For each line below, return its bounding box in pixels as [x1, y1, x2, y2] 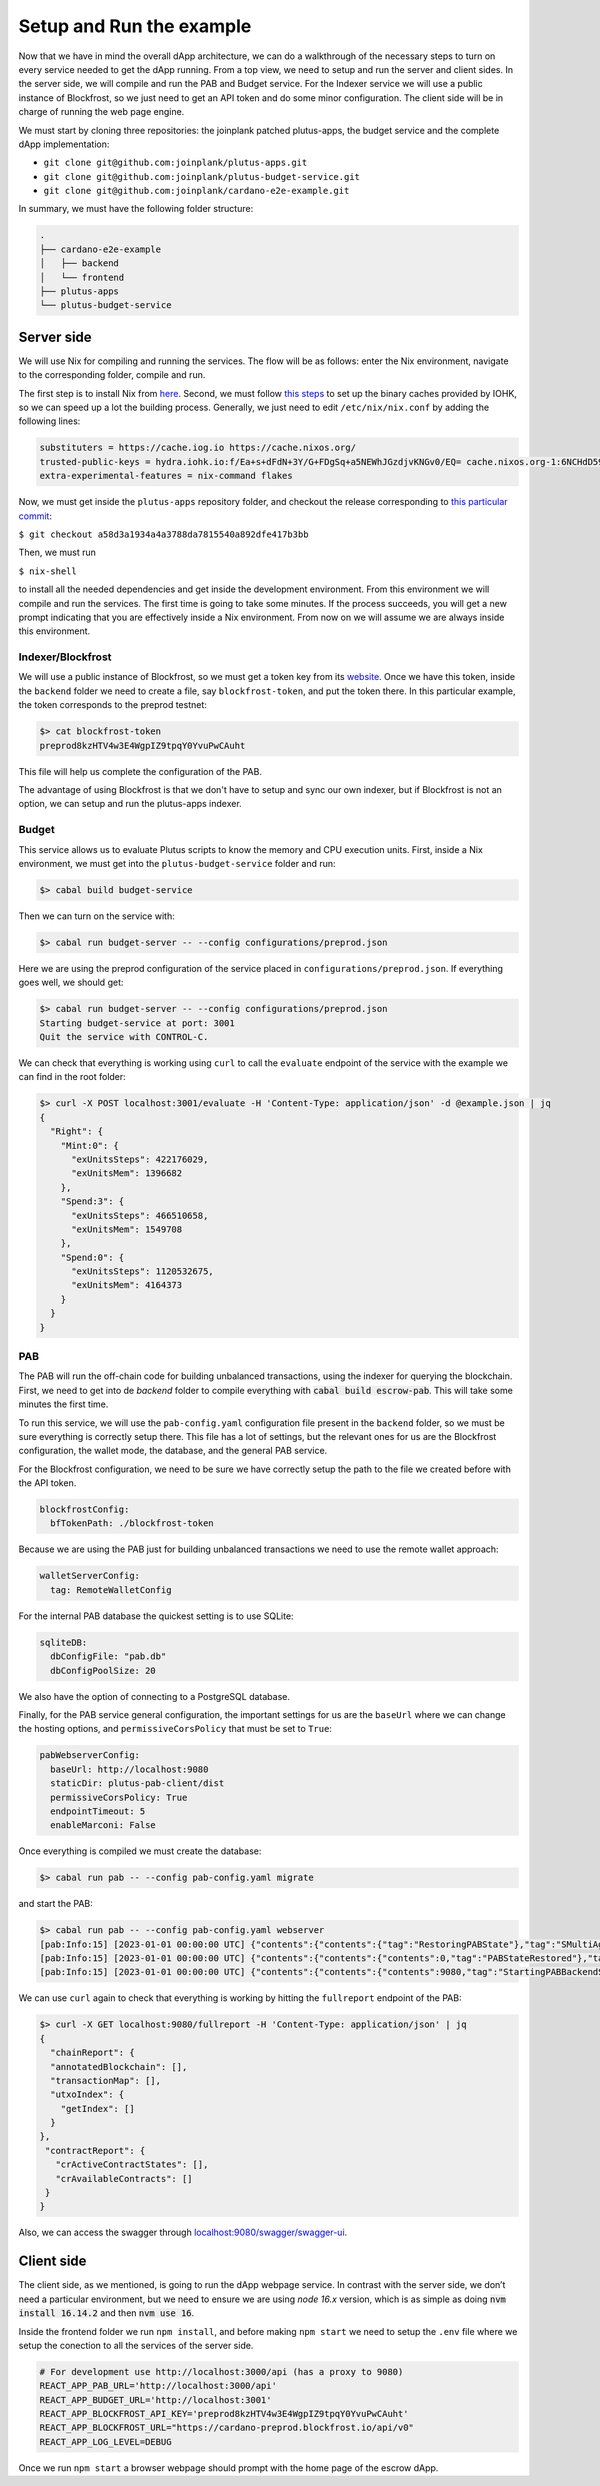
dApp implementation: [18, 138, 110, 150]
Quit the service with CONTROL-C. [39, 1031, 209, 1043]
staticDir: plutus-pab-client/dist [50, 1778, 225, 1789]
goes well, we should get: [18, 976, 124, 989]
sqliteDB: [39, 1636, 88, 1648]
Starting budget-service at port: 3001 [39, 1017, 235, 1029]
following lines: [18, 415, 81, 427]
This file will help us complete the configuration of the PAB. [18, 765, 262, 777]
